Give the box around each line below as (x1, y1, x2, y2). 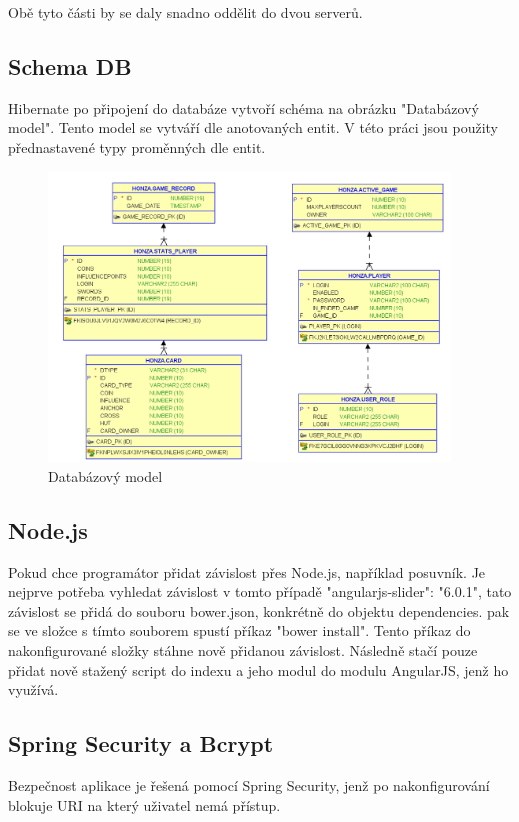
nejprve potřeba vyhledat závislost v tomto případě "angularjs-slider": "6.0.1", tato (8, 581, 512, 602)
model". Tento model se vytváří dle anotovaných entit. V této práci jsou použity (8, 117, 499, 138)
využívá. (8, 679, 59, 700)
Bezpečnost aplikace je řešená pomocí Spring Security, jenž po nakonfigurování (8, 775, 490, 796)
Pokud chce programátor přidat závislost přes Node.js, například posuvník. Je (8, 561, 486, 582)
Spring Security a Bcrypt (8, 728, 274, 759)
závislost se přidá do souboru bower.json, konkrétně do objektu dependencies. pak (8, 600, 510, 621)
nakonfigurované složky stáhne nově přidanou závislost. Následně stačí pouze (8, 640, 478, 661)
